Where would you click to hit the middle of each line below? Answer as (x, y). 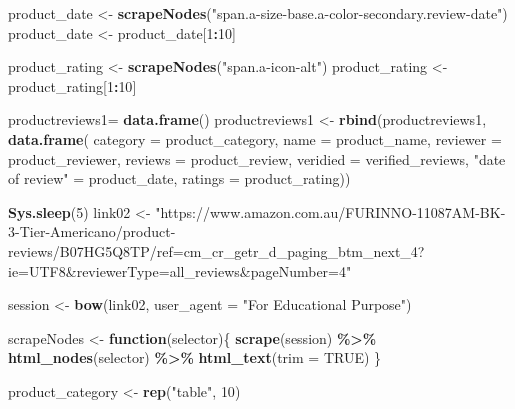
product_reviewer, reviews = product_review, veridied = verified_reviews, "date (257, 158)
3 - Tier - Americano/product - (92, 231)
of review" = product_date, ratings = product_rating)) (179, 178)
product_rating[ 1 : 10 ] (72, 85)
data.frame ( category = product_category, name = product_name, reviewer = (255, 138)
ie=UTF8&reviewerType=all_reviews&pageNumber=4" (180, 270)
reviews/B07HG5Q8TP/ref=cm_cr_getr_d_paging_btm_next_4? (216, 250)
